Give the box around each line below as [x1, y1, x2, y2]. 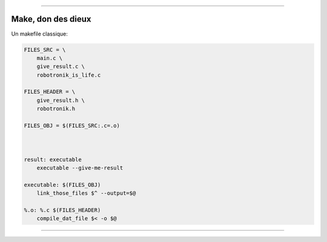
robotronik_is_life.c [36, 71, 101, 78]
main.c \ [36, 54, 63, 62]
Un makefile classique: [11, 30, 68, 37]
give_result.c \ [36, 63, 85, 70]
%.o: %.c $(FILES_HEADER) [24, 206, 101, 214]
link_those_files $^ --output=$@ [36, 190, 136, 197]
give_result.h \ [36, 97, 85, 104]
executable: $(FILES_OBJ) [24, 181, 101, 188]
